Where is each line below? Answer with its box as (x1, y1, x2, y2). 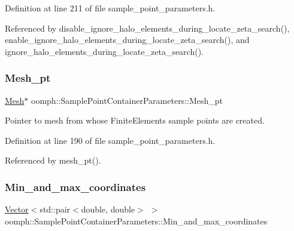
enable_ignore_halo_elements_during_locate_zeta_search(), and (5, 33, 250, 46)
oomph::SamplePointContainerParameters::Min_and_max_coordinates (5, 214, 268, 227)
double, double (81, 203, 135, 215)
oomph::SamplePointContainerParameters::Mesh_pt (31, 94, 223, 106)
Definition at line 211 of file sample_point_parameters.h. (5, 2, 216, 14)
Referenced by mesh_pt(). (5, 154, 101, 167)
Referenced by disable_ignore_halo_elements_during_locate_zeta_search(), (5, 21, 290, 34)
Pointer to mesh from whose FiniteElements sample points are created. (5, 114, 265, 127)
